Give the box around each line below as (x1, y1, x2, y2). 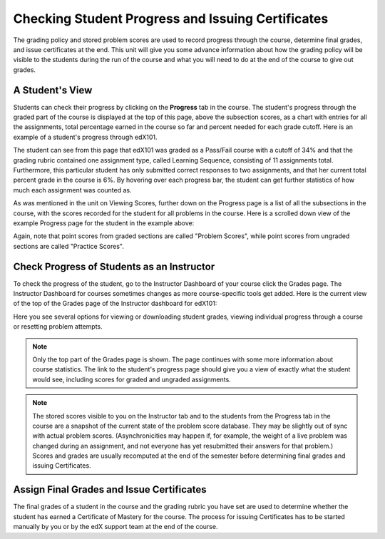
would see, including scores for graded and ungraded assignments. (32, 375, 231, 384)
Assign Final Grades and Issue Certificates (13, 483, 207, 496)
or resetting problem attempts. (13, 322, 103, 331)
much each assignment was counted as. (13, 185, 132, 194)
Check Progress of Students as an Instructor (13, 260, 215, 272)
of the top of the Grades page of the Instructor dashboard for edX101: (13, 299, 217, 308)
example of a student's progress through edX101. (13, 133, 158, 141)
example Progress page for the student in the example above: (13, 218, 195, 227)
